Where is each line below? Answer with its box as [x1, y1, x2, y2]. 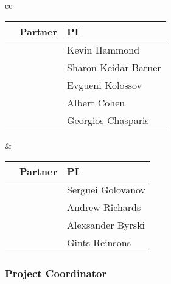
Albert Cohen [66, 95, 125, 109]
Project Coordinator [5, 266, 107, 281]
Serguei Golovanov [66, 182, 146, 197]
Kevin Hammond [66, 42, 140, 57]
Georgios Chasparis [66, 113, 149, 127]
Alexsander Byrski [66, 218, 145, 232]
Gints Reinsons [66, 235, 131, 250]
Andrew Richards [66, 200, 141, 215]
